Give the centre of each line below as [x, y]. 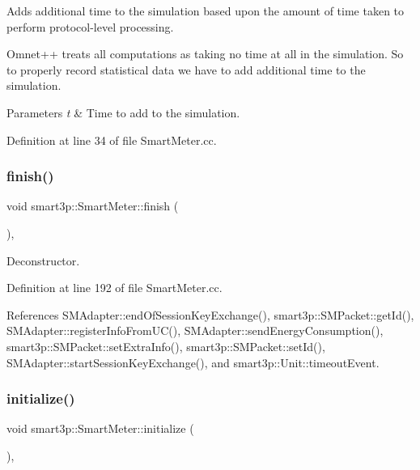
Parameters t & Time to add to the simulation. [123, 112]
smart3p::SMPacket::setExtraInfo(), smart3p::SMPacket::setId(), [166, 346]
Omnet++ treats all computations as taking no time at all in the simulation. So [205, 54]
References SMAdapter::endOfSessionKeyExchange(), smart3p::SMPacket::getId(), [210, 314]
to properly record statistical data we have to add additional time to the [186, 69]
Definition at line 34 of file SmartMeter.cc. [112, 140]
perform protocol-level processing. [90, 26]
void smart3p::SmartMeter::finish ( [93, 206]
